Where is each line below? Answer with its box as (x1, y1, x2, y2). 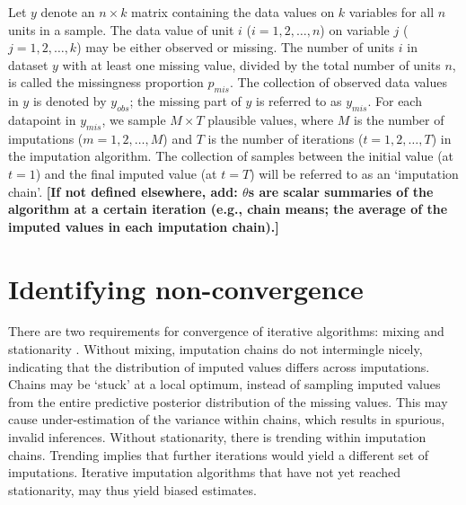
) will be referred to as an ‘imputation (250, 164, 459, 182)
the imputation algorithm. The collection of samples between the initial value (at (8, 146, 454, 165)
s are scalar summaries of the (248, 182, 434, 200)
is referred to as (255, 92, 342, 111)
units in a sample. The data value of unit (8, 20, 234, 39)
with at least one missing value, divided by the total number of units (62, 55, 441, 74)
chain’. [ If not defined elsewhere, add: (8, 182, 238, 200)
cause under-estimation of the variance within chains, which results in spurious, (8, 410, 445, 429)
